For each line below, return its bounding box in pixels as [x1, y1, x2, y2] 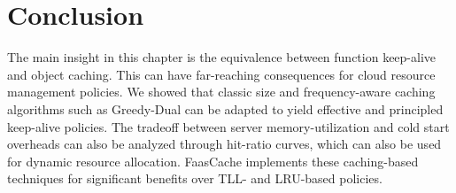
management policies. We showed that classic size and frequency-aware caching [7, 82, 436, 101]
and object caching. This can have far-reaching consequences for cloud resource [7, 65, 436, 83]
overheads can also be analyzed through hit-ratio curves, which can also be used [7, 135, 442, 153]
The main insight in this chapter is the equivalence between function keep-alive [7, 48, 437, 66]
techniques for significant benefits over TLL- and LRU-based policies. [7, 169, 383, 188]
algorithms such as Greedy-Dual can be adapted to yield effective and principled [7, 99, 444, 118]
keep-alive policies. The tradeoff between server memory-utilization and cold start [7, 117, 450, 135]
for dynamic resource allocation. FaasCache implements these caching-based [7, 151, 419, 170]
